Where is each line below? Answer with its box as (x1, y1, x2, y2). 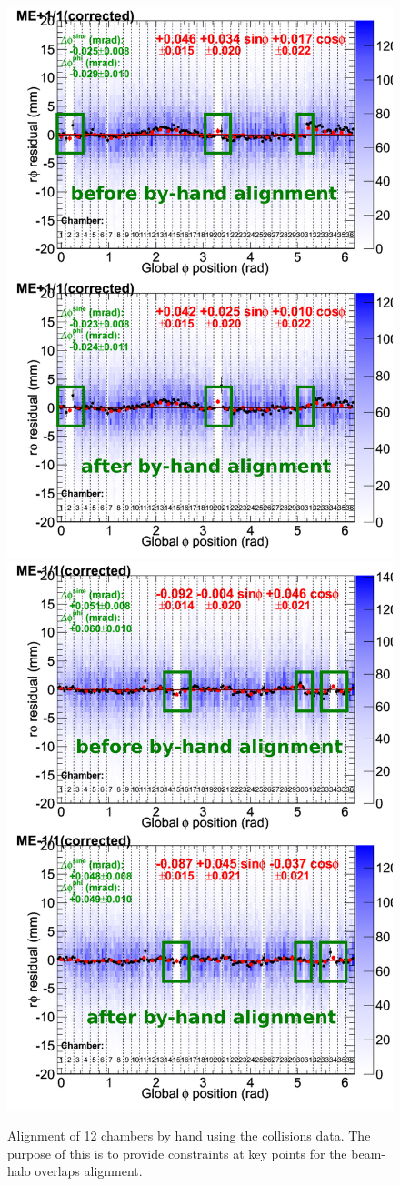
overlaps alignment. (35, 1161, 143, 1181)
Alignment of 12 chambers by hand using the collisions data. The (7, 1126, 371, 1145)
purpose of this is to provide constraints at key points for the (7, 1143, 347, 1162)
